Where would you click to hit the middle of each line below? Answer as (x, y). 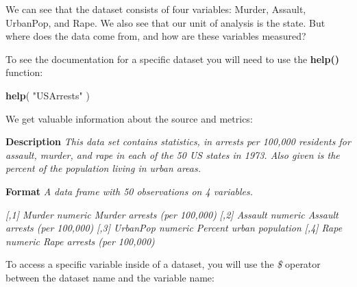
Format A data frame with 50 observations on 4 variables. (130, 191)
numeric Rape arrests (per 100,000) (80, 241)
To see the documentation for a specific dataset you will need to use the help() (173, 59)
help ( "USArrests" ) (48, 95)
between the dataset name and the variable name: (110, 277)
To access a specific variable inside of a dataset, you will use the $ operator (163, 264)
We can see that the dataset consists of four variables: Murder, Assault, (156, 9)
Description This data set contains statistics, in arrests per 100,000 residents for (178, 141)
